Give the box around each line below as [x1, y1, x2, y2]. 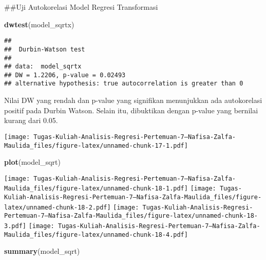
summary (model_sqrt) [4, 246, 80, 256]
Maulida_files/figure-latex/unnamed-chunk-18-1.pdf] [4, 185, 188, 193]
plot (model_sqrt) [4, 157, 61, 167]
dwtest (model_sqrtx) [4, 19, 74, 29]
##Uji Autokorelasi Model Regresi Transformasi [4, 2, 158, 12]
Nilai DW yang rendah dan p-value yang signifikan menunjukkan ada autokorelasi [4, 95, 262, 106]
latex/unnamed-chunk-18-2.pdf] [4, 203, 111, 211]
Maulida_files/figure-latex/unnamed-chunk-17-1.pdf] [4, 142, 188, 149]
